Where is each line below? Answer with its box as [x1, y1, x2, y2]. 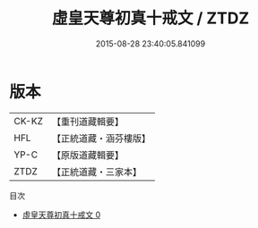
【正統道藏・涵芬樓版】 [51, 131, 150, 144]
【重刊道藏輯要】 [51, 115, 124, 128]
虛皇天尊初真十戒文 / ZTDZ [51, 8, 250, 29]
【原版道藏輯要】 [51, 148, 124, 161]
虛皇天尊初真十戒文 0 [21, 209, 101, 220]
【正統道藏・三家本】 [51, 165, 142, 178]
